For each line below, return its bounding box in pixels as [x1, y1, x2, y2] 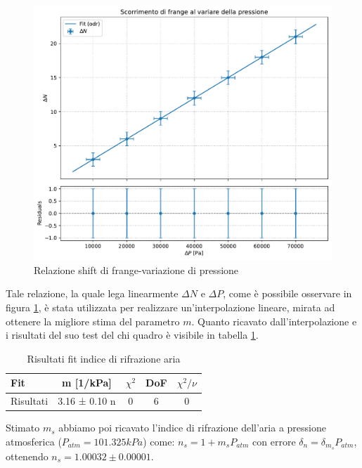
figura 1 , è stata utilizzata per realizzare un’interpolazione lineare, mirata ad [6, 300, 335, 315]
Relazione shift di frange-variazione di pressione [34, 262, 239, 277]
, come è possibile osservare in [223, 286, 352, 301]
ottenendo [6, 448, 49, 463]
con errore [252, 434, 296, 448]
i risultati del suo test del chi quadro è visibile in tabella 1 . [6, 327, 259, 342]
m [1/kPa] [62, 375, 112, 390]
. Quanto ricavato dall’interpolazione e [191, 313, 357, 328]
